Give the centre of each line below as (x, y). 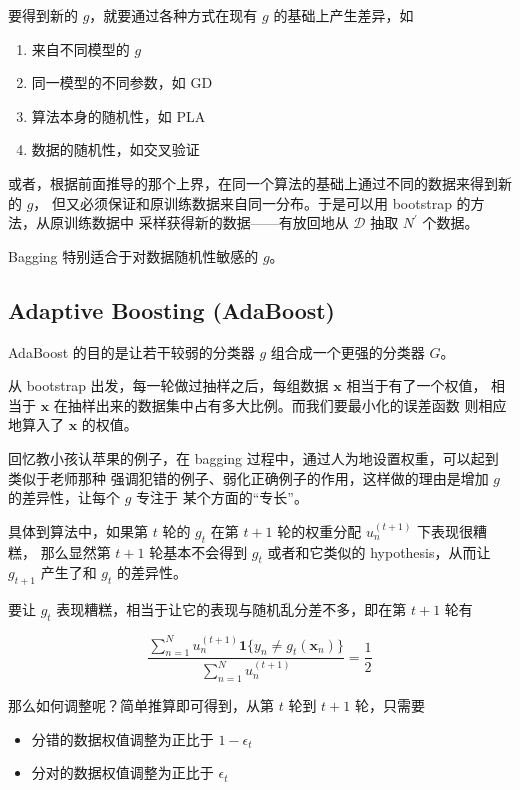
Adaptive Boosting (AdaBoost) (172, 309)
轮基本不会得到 (198, 551)
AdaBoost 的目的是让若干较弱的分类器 (131, 351)
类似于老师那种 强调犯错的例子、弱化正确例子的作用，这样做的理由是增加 (248, 477)
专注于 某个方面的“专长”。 (222, 497)
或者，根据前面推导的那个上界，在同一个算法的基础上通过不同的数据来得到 (253, 182)
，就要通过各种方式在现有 (173, 15)
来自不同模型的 (80, 48)
